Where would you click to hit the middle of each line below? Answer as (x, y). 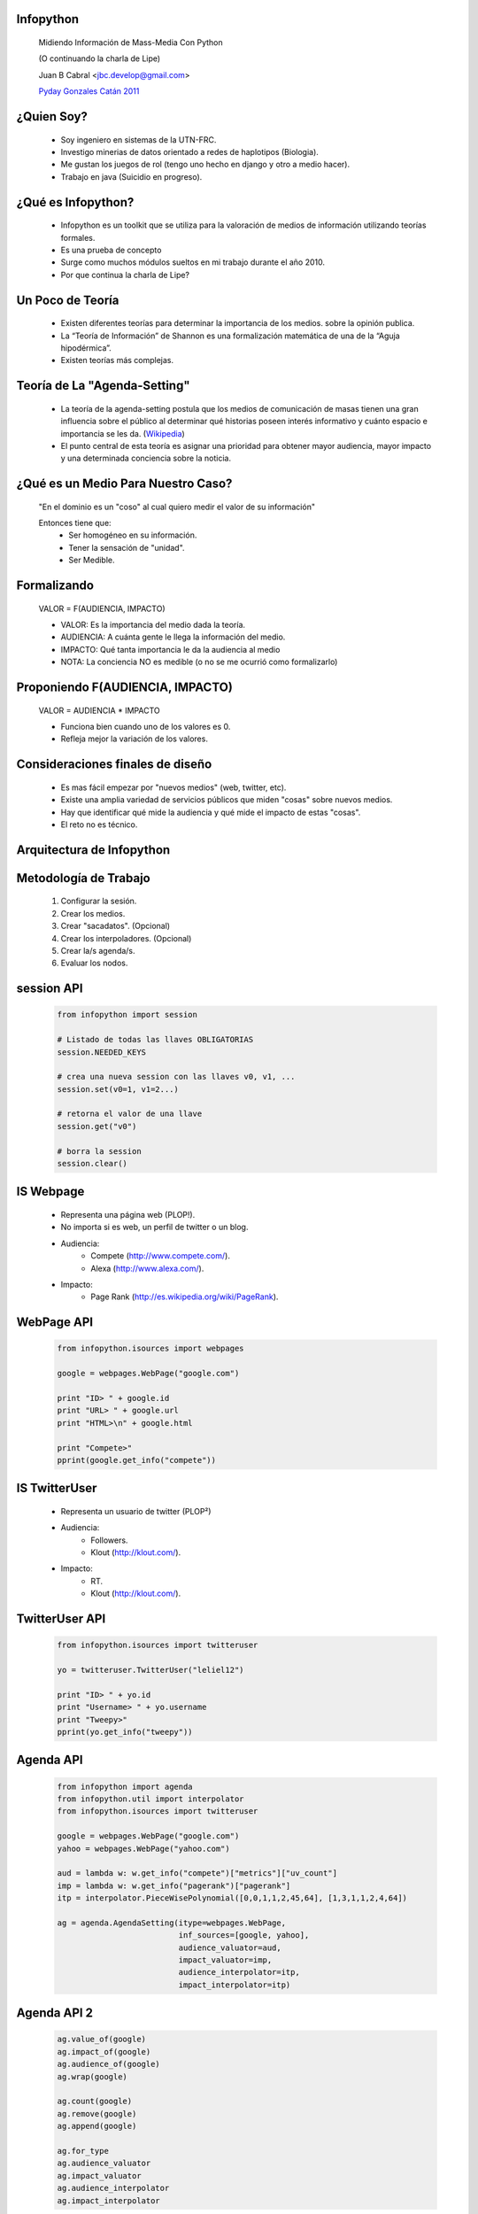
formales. (78, 237)
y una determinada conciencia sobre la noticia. (146, 458)
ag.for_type (83, 2151)
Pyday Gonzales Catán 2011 (89, 91)
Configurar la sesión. (99, 901)
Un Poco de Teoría (68, 300)
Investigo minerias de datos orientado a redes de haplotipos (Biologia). (189, 151)
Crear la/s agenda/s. (98, 950)
